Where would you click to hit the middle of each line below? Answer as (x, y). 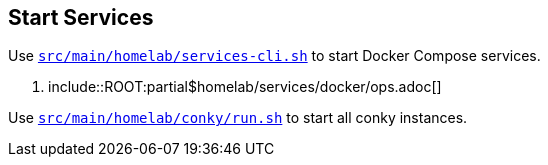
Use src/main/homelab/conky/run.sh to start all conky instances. (238, 118)
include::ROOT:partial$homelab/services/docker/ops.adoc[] (245, 87)
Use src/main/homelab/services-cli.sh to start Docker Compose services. (274, 56)
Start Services (81, 17)
